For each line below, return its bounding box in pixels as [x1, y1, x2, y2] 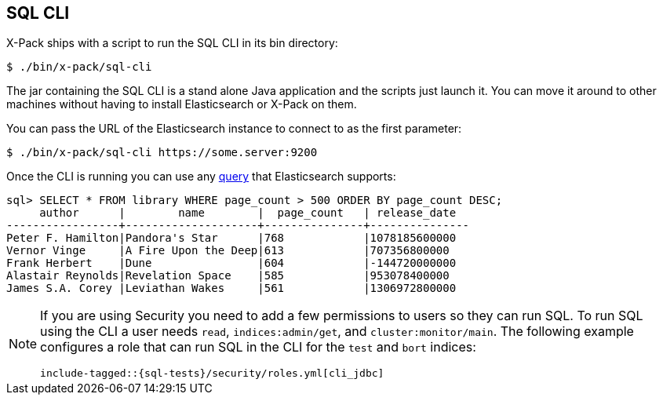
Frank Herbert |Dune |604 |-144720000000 [6, 257, 457, 270]
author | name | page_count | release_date [39, 206, 457, 220]
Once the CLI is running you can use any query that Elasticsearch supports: [6, 170, 396, 184]
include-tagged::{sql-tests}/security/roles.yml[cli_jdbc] [40, 367, 384, 380]
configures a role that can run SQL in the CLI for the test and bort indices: [40, 339, 476, 355]
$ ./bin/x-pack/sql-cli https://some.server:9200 [6, 146, 318, 159]
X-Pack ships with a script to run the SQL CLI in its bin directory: [6, 36, 338, 50]
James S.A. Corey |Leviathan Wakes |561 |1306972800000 [6, 282, 457, 295]
